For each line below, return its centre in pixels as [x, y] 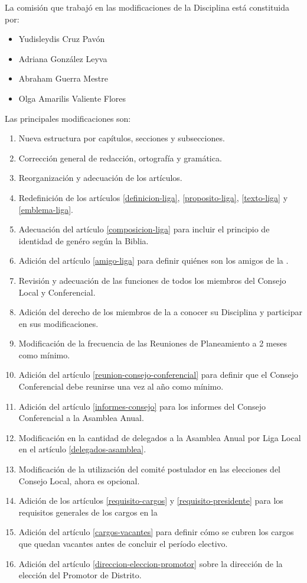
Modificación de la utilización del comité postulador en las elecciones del [149, 469]
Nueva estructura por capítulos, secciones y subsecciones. [122, 138]
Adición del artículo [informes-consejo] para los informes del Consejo [142, 406]
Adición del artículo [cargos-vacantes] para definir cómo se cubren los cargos [156, 532]
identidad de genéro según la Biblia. [84, 240]
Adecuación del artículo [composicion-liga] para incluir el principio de [144, 229]
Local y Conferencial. [57, 292]
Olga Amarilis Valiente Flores [72, 98]
